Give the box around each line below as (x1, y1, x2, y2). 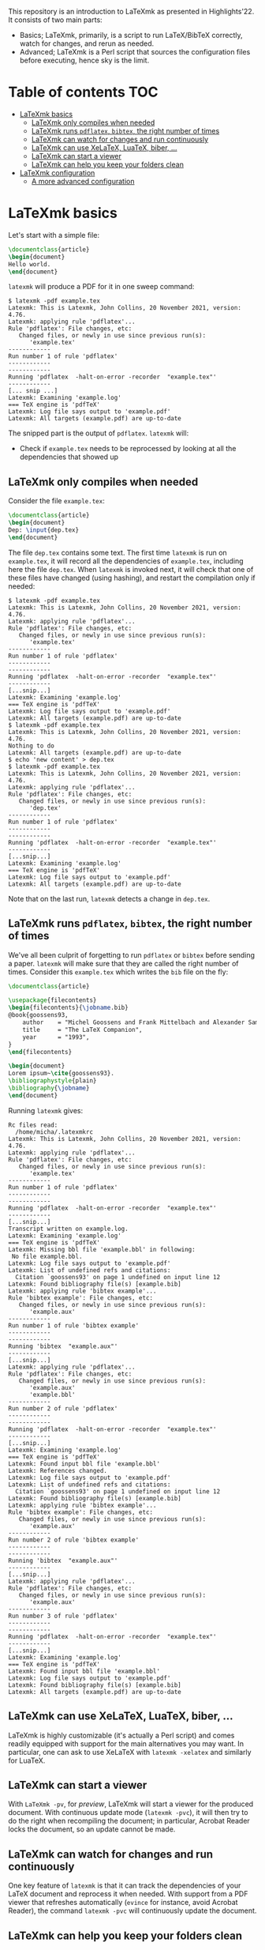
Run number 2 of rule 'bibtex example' (8, 1536, 140, 1544)
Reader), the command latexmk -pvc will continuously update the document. (8, 1906, 257, 1915)
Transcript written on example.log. (8, 1225, 129, 1233)
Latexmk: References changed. (8, 1466, 108, 1474)
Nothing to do (8, 742, 55, 750)
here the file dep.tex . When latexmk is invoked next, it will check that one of (8, 564, 254, 574)
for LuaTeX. (8, 1756, 46, 1765)
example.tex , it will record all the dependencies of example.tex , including (8, 556, 244, 566)
